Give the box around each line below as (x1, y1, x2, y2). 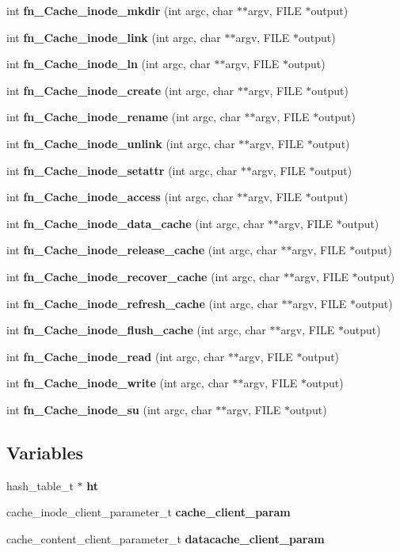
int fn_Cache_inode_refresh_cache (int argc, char (6, 295, 278, 311)
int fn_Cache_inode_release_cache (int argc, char (6, 242, 277, 258)
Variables (6, 440, 84, 464)
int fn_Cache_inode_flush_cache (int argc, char (6, 322, 266, 338)
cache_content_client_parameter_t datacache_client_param (6, 530, 325, 546)
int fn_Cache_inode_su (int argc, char (6, 401, 212, 417)
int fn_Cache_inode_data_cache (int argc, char (6, 215, 265, 231)
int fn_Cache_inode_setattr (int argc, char (6, 162, 238, 178)
